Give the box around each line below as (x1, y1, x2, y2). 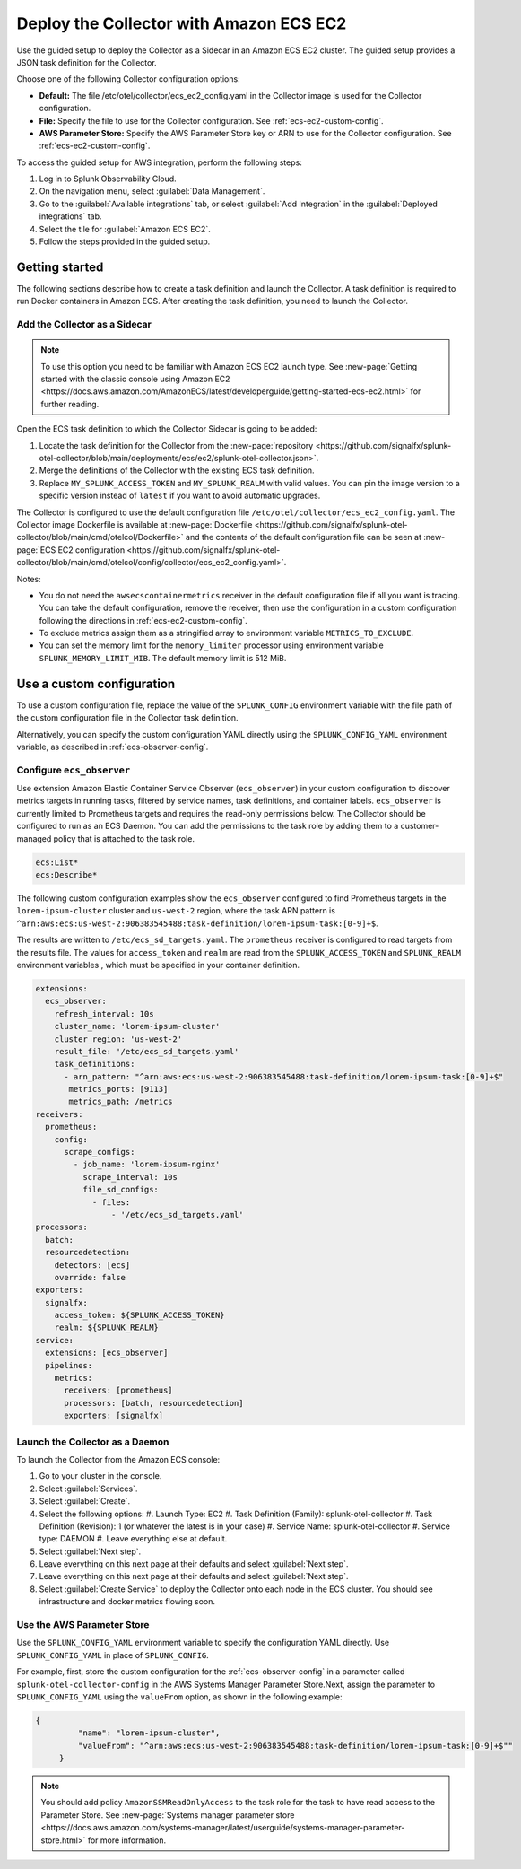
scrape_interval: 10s (82, 1172, 178, 1182)
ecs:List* (35, 857, 79, 868)
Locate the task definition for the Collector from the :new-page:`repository (39, 440, 314, 450)
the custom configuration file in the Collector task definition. (16, 712, 239, 723)
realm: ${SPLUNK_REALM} (54, 1323, 159, 1332)
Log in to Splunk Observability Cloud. (39, 173, 177, 184)
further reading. (40, 398, 100, 409)
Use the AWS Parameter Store (16, 1619, 150, 1631)
